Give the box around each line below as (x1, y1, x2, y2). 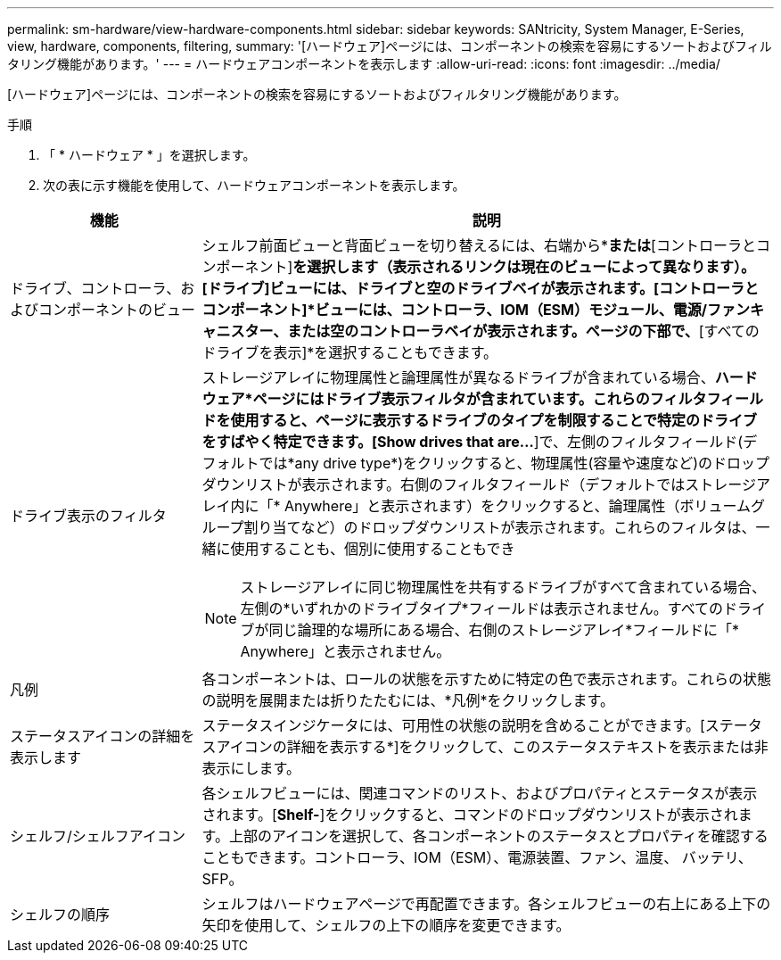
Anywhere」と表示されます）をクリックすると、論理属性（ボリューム (284, 497, 752, 515)
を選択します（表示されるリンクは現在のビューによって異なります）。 (292, 258, 756, 276)
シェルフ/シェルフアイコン (10, 827, 185, 845)
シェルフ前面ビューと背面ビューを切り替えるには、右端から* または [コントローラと (201, 236, 756, 254)
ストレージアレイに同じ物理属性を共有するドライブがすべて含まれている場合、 (240, 578, 767, 596)
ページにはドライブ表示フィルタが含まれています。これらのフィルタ (252, 390, 707, 408)
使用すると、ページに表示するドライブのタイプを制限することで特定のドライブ (230, 411, 758, 429)
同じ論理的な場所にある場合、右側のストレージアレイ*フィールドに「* (268, 621, 739, 639)
